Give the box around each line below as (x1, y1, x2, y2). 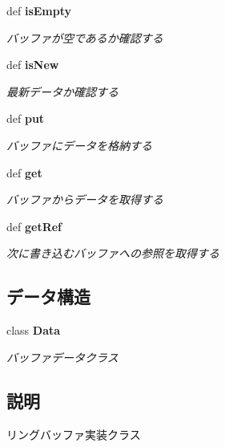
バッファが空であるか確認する (6, 29, 163, 46)
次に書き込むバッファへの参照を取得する (6, 245, 219, 262)
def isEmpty (6, 2, 72, 18)
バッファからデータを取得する (6, 191, 163, 208)
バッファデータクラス (6, 348, 119, 365)
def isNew (6, 56, 59, 73)
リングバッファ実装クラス (6, 425, 141, 442)
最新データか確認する (6, 83, 119, 100)
